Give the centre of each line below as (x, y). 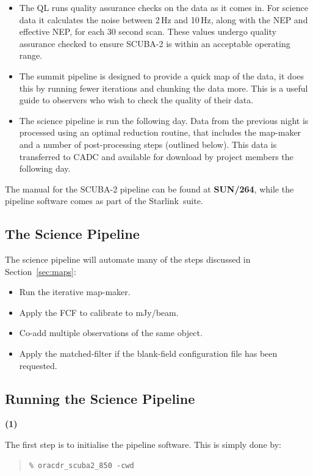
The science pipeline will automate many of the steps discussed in (128, 259)
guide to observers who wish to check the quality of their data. (136, 100)
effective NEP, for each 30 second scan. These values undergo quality (148, 31)
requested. (38, 365)
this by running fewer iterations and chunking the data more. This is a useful (164, 88)
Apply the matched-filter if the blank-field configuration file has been (148, 353)
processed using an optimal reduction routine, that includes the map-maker (160, 132)
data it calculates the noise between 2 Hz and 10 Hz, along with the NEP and (164, 19)
